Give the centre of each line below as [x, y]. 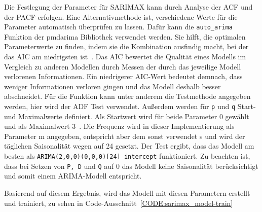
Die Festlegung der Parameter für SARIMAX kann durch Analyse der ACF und [128, 7]
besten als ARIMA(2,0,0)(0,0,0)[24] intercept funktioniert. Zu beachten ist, [127, 156]
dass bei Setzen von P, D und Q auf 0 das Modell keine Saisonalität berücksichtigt [131, 166]
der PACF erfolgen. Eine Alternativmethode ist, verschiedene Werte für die [121, 16]
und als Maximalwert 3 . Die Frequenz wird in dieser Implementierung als [119, 126]
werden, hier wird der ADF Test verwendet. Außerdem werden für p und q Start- [130, 106]
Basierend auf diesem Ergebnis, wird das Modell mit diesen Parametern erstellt [127, 192]
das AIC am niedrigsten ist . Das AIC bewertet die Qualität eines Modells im [125, 57]
